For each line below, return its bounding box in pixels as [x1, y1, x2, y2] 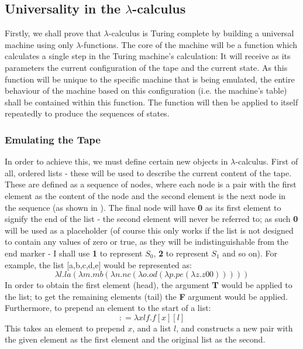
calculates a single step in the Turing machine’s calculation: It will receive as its [5, 50, 291, 62]
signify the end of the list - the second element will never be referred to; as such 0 [5, 213, 298, 225]
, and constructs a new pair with [176, 321, 293, 334]
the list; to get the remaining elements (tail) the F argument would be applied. [5, 290, 288, 302]
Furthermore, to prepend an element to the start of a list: [5, 302, 211, 314]
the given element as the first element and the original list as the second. [5, 333, 266, 345]
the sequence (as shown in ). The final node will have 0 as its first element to [5, 201, 281, 213]
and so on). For [222, 247, 277, 259]
